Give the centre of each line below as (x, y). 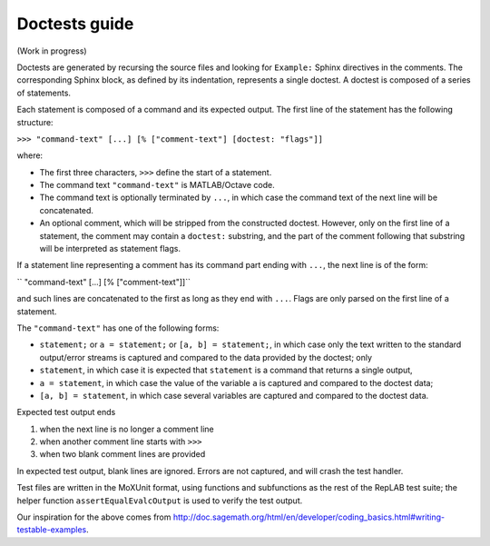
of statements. (44, 93)
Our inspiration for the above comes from (94, 517)
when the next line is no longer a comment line (127, 429)
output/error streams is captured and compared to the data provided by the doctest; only (206, 357)
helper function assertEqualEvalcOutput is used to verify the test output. (160, 501)
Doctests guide (75, 24)
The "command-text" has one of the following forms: (118, 328)
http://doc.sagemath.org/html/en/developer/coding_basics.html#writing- (309, 517)
